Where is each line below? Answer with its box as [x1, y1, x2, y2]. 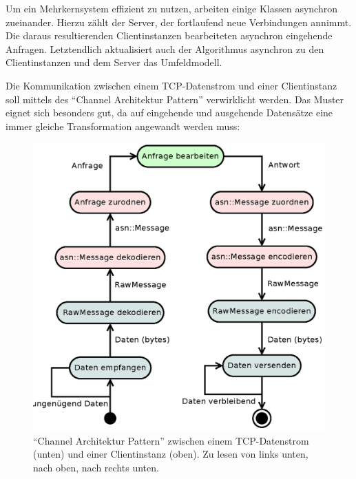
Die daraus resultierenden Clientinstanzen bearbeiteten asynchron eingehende [6, 28, 333, 43]
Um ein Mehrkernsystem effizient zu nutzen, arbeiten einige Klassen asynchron [6, 1, 337, 15]
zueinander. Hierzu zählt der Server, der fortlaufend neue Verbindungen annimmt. [6, 14, 352, 29]
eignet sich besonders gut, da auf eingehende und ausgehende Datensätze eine [6, 105, 333, 120]
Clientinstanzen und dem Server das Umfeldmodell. [6, 55, 222, 70]
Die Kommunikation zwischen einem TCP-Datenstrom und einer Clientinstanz [6, 78, 337, 92]
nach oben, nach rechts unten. [33, 460, 159, 474]
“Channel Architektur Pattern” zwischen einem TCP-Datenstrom [33, 433, 309, 447]
